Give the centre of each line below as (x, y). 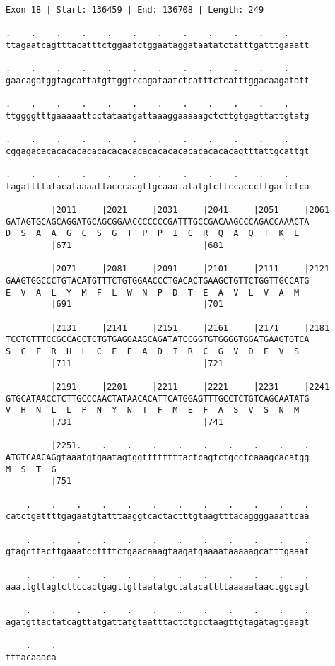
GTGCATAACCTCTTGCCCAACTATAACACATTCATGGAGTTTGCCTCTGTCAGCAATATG (158, 398)
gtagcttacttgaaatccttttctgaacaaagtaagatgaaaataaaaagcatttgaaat (158, 552)
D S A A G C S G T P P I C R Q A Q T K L (153, 234)
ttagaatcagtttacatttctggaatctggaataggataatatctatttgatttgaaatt (158, 45)
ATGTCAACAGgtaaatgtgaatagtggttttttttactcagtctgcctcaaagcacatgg (158, 457)
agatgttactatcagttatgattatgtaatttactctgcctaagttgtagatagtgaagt (158, 623)
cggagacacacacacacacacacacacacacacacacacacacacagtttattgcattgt (158, 151)
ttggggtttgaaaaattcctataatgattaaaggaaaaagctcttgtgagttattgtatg (158, 116)
